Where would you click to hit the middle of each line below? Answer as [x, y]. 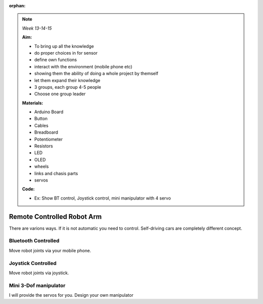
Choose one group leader [60, 94]
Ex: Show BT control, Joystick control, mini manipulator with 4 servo [103, 198]
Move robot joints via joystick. [39, 273]
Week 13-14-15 [37, 28]
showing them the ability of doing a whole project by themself [96, 74]
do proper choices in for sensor [66, 53]
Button [41, 119]
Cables [41, 125]
